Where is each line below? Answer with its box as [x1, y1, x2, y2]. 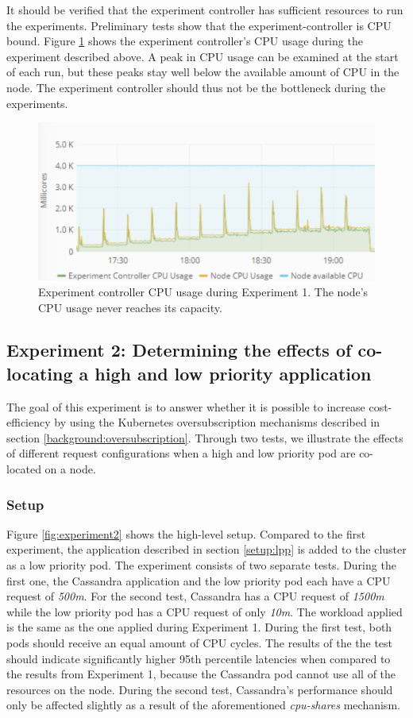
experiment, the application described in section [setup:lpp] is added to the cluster [6, 541, 407, 558]
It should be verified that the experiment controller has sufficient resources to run [6, 2, 403, 17]
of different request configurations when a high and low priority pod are [6, 445, 356, 461]
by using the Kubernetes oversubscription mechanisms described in [54, 414, 380, 430]
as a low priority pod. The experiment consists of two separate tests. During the [6, 557, 396, 573]
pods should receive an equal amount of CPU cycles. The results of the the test [6, 635, 393, 651]
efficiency [6, 414, 51, 430]
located [6, 461, 41, 477]
